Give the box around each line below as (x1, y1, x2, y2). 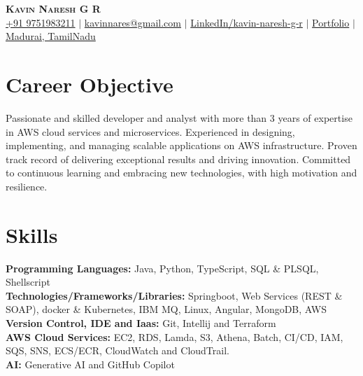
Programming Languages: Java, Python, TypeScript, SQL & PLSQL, (6, 260, 319, 275)
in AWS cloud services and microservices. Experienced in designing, (6, 124, 295, 139)
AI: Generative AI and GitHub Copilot (6, 356, 175, 371)
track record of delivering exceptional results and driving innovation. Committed (6, 151, 351, 166)
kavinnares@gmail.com (84, 15, 181, 29)
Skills (6, 220, 58, 249)
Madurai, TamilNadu (6, 29, 96, 43)
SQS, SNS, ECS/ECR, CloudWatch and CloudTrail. (6, 343, 229, 358)
